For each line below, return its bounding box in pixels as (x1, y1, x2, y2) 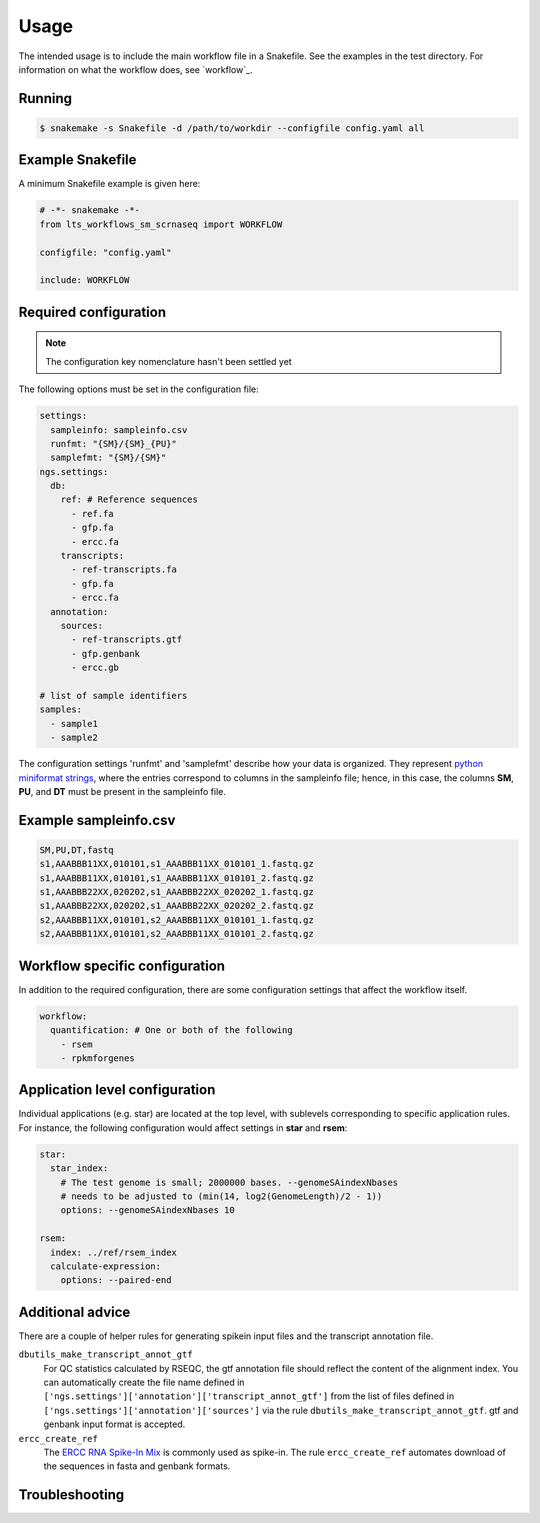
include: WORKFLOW (39, 275, 130, 286)
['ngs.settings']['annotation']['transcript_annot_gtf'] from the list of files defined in (43, 1390, 455, 1402)
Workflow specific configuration (18, 957, 225, 974)
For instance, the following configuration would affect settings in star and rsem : (18, 1121, 348, 1134)
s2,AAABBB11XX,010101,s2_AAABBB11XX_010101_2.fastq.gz (39, 928, 314, 940)
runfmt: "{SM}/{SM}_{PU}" (50, 438, 177, 449)
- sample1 (50, 718, 99, 729)
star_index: (50, 1163, 109, 1174)
